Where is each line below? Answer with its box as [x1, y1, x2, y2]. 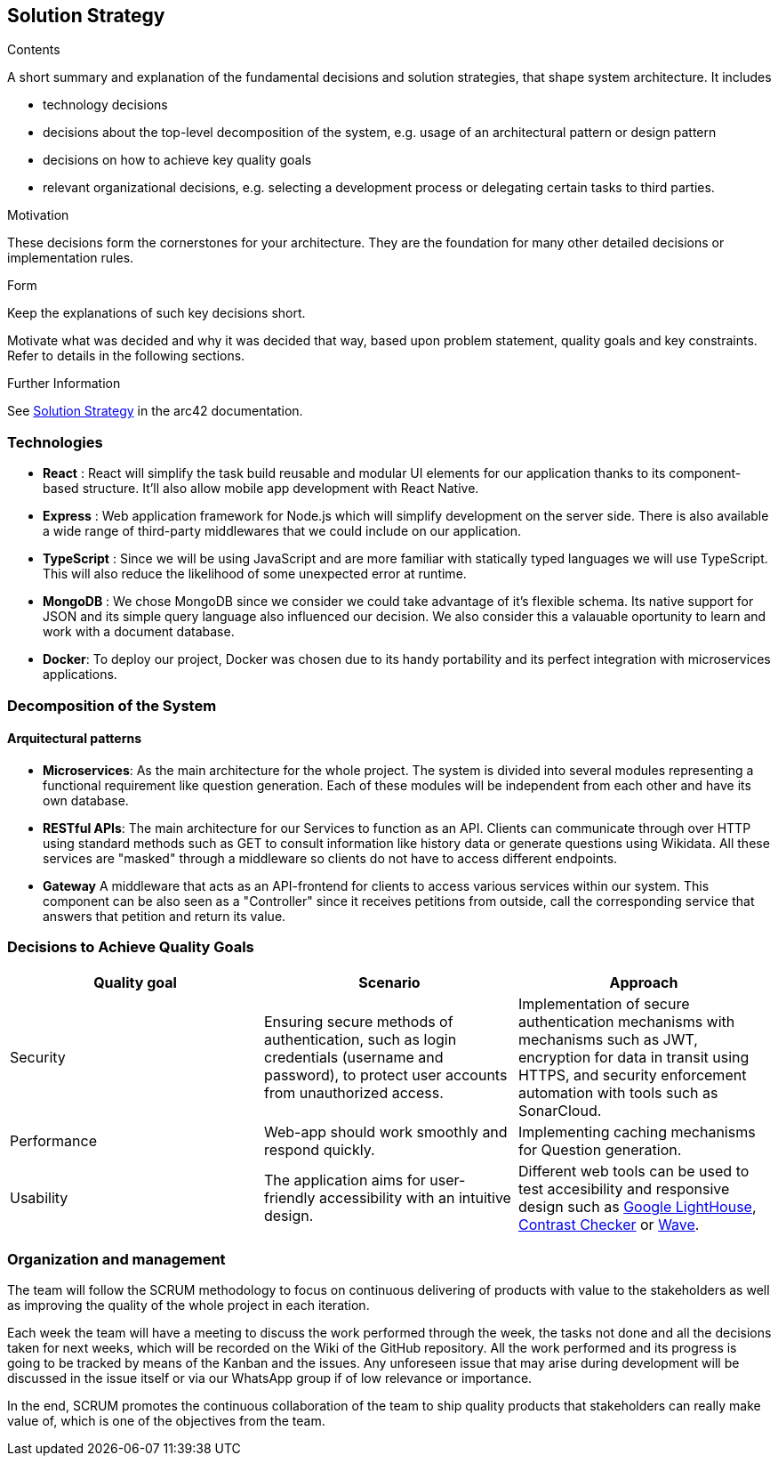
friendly [263, 1188, 316, 1207]
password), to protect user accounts [263, 1065, 508, 1084]
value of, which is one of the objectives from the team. [7, 1413, 325, 1429]
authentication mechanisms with [517, 1012, 735, 1031]
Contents [7, 42, 60, 58]
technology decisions [43, 97, 168, 113]
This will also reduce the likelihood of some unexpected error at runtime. [43, 566, 467, 582]
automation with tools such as [517, 1083, 718, 1102]
